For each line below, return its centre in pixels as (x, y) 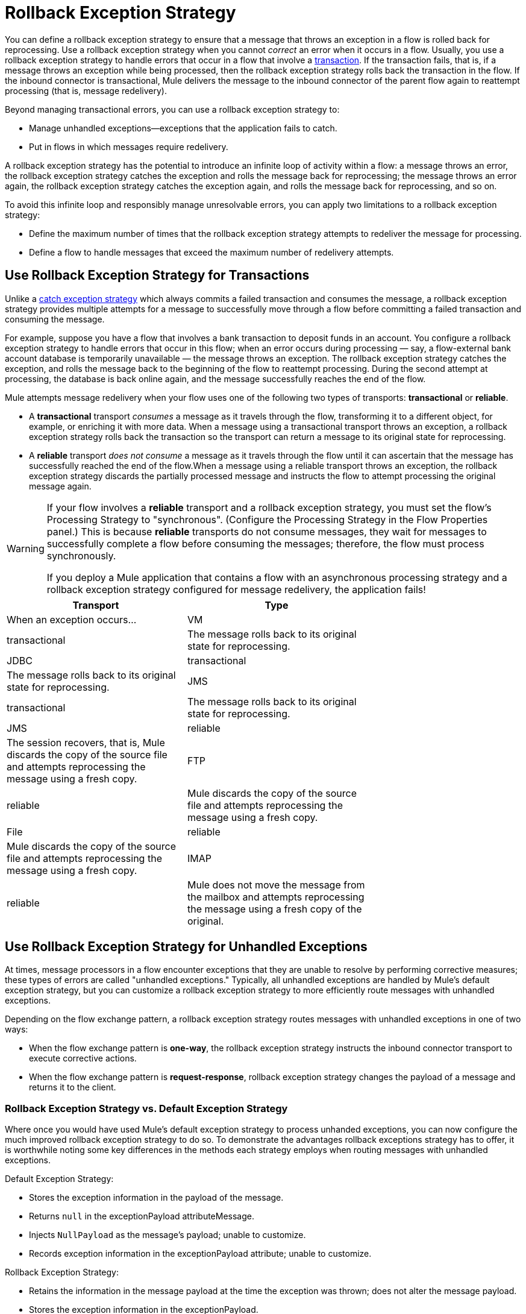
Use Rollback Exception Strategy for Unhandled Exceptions (186, 947)
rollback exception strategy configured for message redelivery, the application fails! (236, 589)
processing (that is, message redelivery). (86, 90)
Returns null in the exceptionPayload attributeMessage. (142, 1216)
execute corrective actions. (83, 1058)
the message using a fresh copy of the (275, 909)
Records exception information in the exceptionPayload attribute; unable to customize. (200, 1254)
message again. (60, 486)
